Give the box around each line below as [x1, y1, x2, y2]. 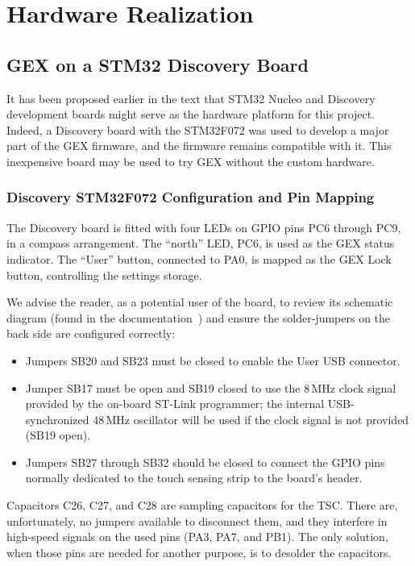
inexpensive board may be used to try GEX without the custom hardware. [6, 152, 375, 169]
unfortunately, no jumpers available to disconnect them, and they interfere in [6, 512, 388, 529]
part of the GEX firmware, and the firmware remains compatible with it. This [6, 137, 392, 154]
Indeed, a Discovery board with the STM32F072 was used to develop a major [6, 121, 389, 138]
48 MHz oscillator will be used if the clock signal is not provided [93, 410, 409, 427]
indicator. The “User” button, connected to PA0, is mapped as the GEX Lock [6, 250, 392, 267]
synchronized [25, 410, 89, 427]
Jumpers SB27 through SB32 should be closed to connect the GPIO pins [25, 453, 385, 470]
